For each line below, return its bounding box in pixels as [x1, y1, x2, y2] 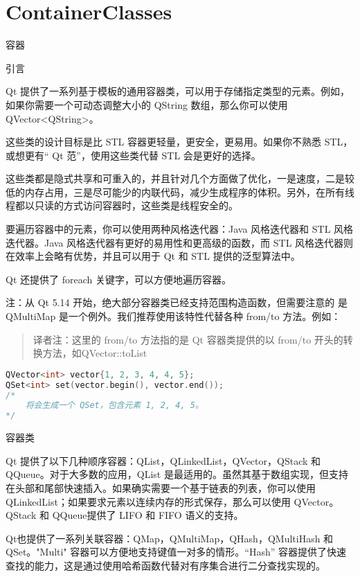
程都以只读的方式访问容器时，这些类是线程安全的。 [6, 198, 238, 213]
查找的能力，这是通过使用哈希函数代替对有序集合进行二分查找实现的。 [6, 558, 325, 572]
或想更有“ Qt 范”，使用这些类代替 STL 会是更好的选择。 [6, 148, 261, 162]
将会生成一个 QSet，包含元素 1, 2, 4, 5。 [25, 400, 204, 411]
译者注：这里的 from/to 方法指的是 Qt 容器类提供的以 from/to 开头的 [33, 332, 343, 346]
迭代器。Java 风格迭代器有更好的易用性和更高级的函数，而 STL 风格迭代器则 [6, 235, 354, 249]
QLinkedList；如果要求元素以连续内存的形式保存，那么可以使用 [6, 494, 291, 508]
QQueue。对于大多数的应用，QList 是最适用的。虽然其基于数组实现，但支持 [6, 467, 348, 481]
